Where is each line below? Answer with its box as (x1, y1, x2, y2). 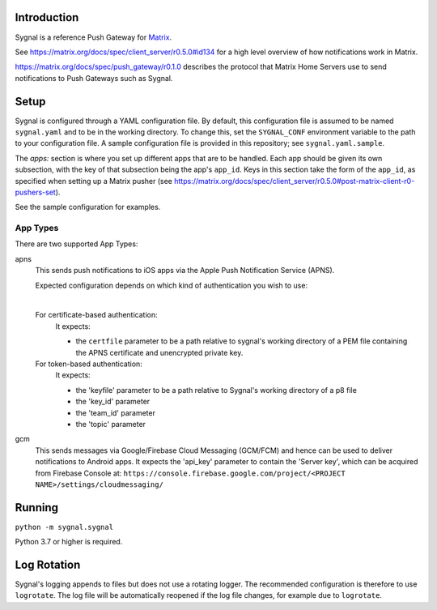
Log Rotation (15, 558, 81, 571)
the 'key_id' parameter (75, 397, 151, 407)
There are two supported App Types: (15, 239, 138, 249)
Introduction (15, 11, 79, 24)
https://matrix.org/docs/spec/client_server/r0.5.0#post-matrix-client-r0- (174, 176, 415, 186)
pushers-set (15, 187, 56, 197)
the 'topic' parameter (75, 419, 146, 429)
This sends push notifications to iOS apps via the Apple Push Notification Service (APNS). (35, 266, 335, 275)
